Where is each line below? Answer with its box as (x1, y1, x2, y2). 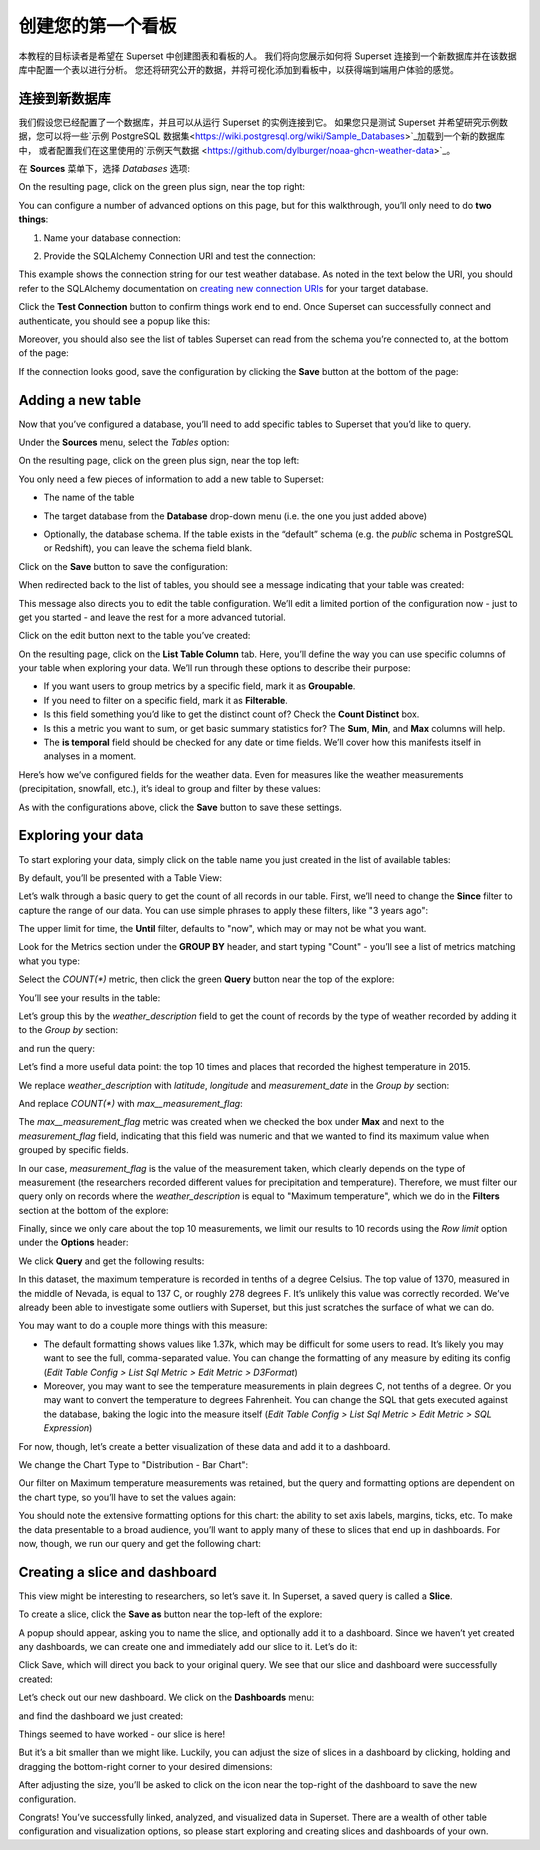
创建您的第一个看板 (18, 15, 177, 37)
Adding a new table (18, 391, 142, 409)
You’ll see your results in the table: (18, 991, 161, 1004)
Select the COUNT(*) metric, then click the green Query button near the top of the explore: (18, 973, 395, 985)
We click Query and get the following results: (18, 1255, 205, 1267)
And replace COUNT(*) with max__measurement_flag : (18, 1097, 244, 1109)
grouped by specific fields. (18, 1144, 129, 1156)
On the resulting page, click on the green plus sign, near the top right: (18, 181, 305, 193)
